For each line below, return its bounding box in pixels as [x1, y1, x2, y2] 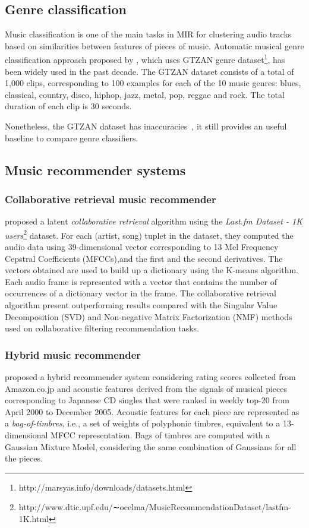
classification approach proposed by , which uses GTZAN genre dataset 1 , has [5, 52, 285, 66]
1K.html [18, 512, 49, 524]
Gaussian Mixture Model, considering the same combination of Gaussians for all [5, 440, 297, 453]
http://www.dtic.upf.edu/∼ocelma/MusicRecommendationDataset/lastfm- [18, 501, 291, 513]
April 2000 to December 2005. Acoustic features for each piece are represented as [5, 405, 299, 418]
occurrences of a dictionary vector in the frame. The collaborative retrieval [5, 287, 276, 299]
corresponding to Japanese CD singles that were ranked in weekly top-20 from [5, 394, 289, 406]
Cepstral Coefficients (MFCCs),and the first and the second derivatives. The [5, 252, 283, 264]
